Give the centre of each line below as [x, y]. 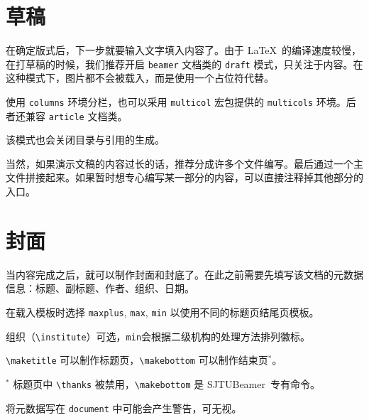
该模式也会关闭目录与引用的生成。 [85, 140]
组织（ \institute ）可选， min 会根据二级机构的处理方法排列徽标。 [158, 336]
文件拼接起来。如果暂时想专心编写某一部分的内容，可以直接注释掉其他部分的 [184, 177]
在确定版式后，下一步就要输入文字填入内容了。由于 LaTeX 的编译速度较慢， [184, 50]
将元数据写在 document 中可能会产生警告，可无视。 [124, 408]
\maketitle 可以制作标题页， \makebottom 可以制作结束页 [137, 360]
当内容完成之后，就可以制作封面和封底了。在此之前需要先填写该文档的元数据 [184, 274]
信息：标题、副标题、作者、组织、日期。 [100, 288]
